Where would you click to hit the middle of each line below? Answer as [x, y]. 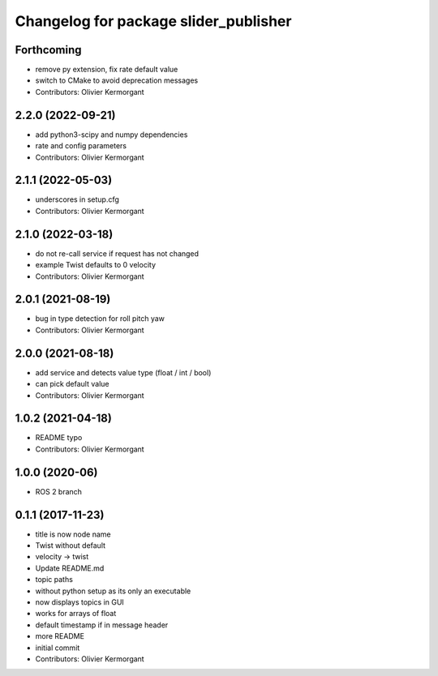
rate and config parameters [81, 146]
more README [60, 636]
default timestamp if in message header [102, 625]
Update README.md [70, 568]
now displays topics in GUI [80, 602]
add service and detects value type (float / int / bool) [123, 372]
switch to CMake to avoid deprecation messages [117, 80]
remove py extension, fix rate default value [107, 70]
